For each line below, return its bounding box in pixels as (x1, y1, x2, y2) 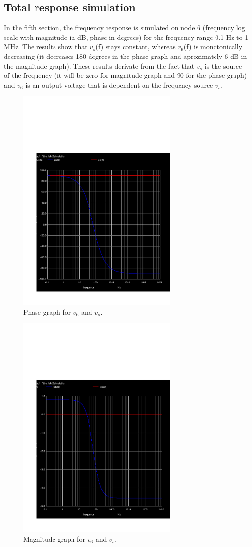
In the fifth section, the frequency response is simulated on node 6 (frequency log (4, 22, 245, 33)
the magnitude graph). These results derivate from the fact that (4, 60, 195, 71)
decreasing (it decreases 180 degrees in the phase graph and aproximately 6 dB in (4, 51, 247, 61)
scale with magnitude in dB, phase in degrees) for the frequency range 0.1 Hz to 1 (4, 32, 249, 42)
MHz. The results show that (4, 41, 88, 52)
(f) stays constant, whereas (95, 41, 176, 52)
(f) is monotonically (183, 41, 243, 52)
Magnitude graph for (23, 533, 85, 544)
